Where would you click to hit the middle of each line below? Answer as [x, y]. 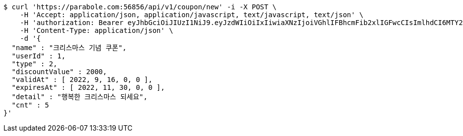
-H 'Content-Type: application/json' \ [96, 30]
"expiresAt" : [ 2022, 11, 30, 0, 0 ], [88, 87]
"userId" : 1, [39, 56]
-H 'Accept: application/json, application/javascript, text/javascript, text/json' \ [192, 15]
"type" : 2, [34, 64]
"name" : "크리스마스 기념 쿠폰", [69, 48]
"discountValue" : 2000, [59, 72]
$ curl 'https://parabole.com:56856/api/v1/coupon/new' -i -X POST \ [140, 7]
